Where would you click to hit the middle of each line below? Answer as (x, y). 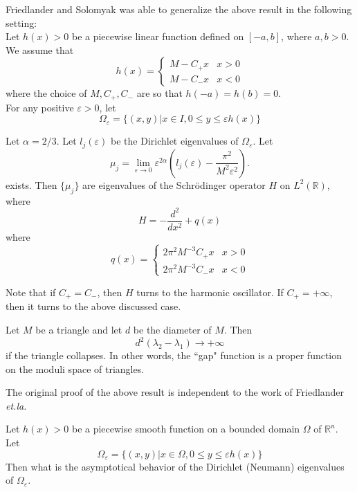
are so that (159, 93)
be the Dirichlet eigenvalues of (175, 141)
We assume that (40, 49)
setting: (21, 22)
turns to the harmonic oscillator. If (210, 292)
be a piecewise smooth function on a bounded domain (186, 429)
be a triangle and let (79, 329)
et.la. (16, 405)
